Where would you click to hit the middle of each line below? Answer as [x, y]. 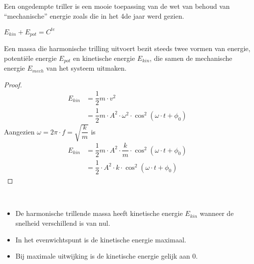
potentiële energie [30, 58]
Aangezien [19, 131]
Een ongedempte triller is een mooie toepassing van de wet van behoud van [117, 6]
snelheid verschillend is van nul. [63, 223]
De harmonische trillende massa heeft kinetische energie [99, 213]
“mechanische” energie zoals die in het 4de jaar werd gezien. [94, 15]
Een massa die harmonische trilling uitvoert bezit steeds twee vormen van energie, [127, 48]
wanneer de [217, 213]
